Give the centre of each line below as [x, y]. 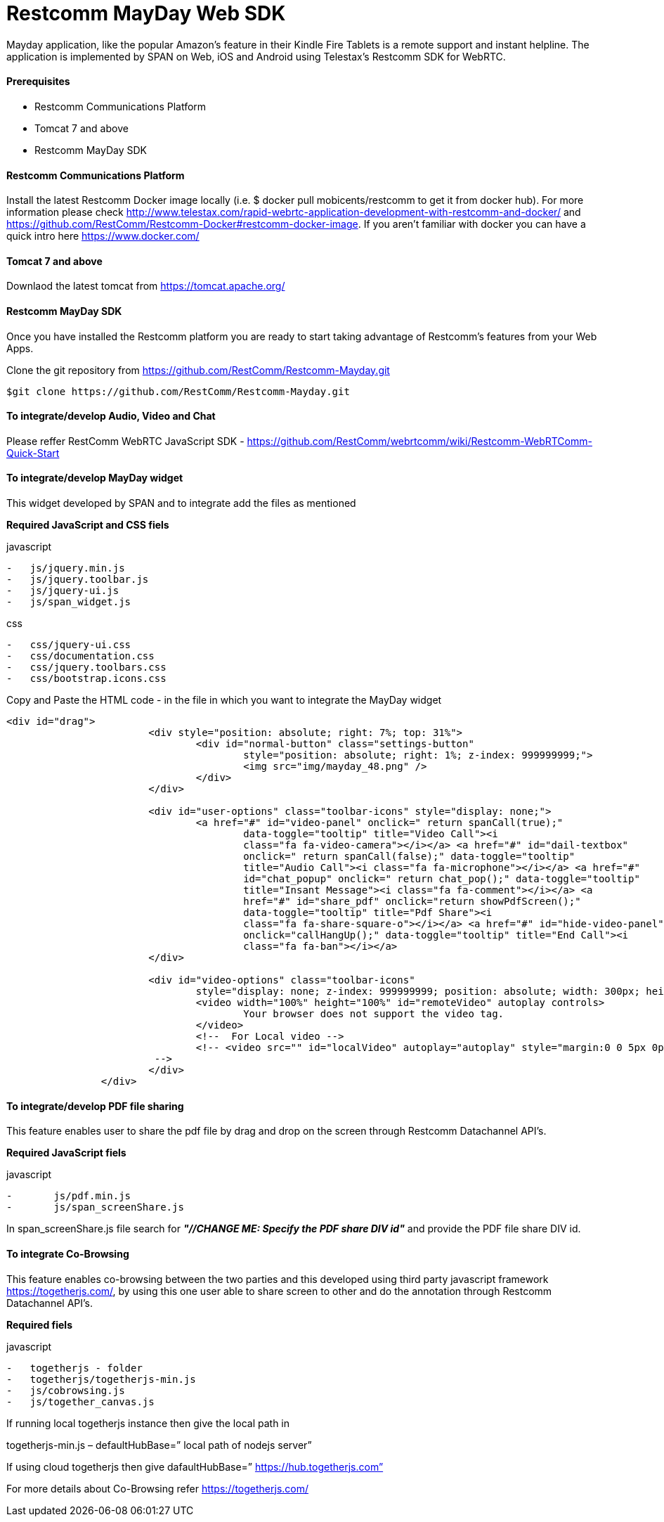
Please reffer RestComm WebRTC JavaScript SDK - [125, 441]
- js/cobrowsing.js [66, 1390]
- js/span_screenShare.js [95, 1207]
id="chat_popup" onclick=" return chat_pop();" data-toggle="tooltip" [442, 879]
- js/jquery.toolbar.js [78, 580]
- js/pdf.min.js [69, 1196]
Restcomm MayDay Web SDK [146, 13]
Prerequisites [38, 82]
